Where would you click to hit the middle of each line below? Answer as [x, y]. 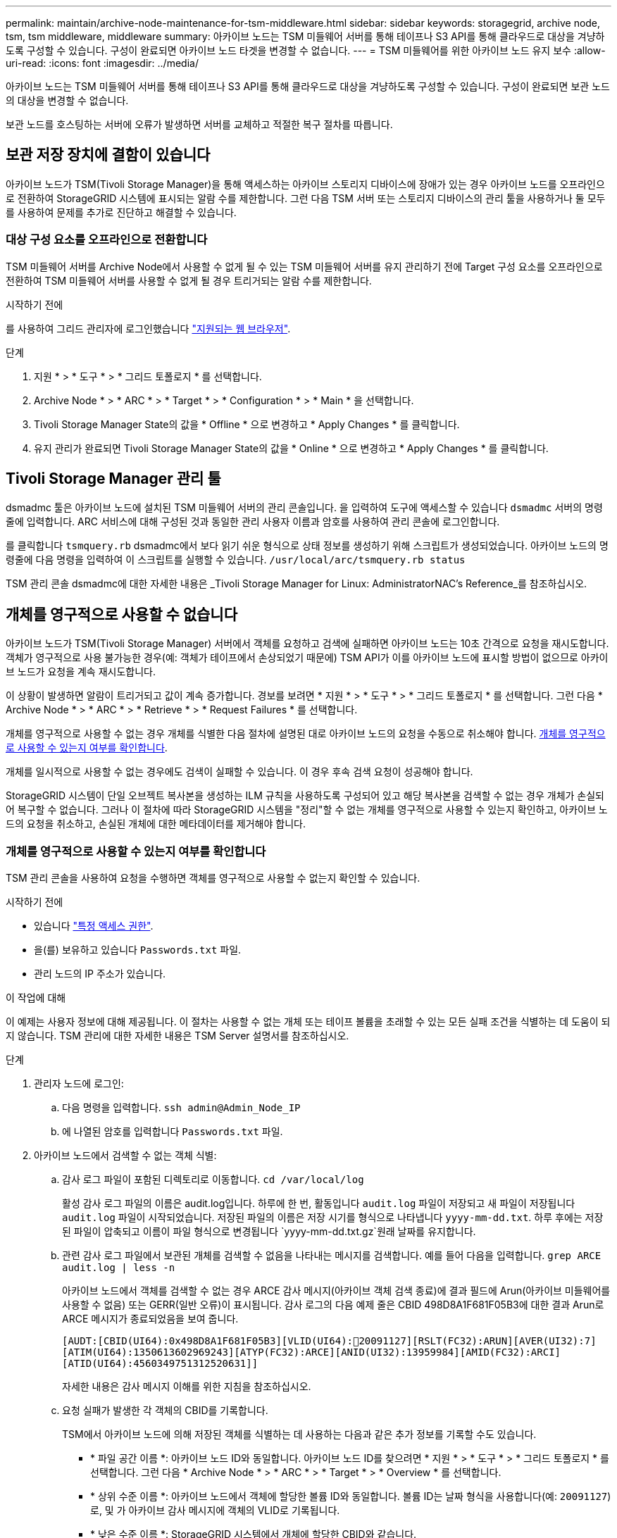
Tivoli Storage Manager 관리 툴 [113, 479]
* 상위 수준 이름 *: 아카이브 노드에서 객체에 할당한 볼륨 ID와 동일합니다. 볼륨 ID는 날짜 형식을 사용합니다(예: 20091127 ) [351, 1496]
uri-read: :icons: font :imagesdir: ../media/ [102, 63]
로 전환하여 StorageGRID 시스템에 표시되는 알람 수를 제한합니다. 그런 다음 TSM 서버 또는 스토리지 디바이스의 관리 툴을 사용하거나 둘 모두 [306, 198]
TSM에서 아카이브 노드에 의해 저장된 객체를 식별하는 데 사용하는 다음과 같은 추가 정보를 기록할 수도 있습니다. [299, 1434]
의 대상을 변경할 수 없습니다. [67, 100]
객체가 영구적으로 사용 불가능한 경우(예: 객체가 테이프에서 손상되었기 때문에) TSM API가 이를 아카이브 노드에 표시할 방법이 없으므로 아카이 [307, 658]
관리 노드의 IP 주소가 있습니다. [100, 974]
